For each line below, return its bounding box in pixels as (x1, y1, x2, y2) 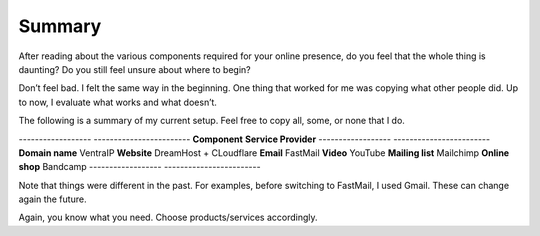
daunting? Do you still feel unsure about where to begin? (18, 63, 251, 75)
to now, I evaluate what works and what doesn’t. (18, 96, 217, 108)
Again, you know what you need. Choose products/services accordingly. (18, 211, 319, 224)
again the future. (18, 193, 87, 205)
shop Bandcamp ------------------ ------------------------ (18, 161, 261, 173)
